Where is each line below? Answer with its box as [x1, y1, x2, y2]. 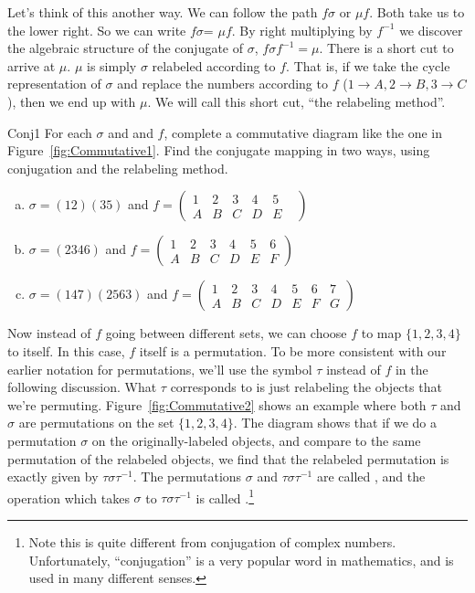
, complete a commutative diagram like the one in [164, 122, 442, 142]
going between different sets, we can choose [105, 323, 347, 343]
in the [395, 359, 428, 378]
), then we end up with [7, 91, 136, 111]
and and [108, 122, 153, 142]
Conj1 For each [7, 122, 92, 142]
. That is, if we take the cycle [286, 56, 450, 75]
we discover [399, 20, 463, 39]
